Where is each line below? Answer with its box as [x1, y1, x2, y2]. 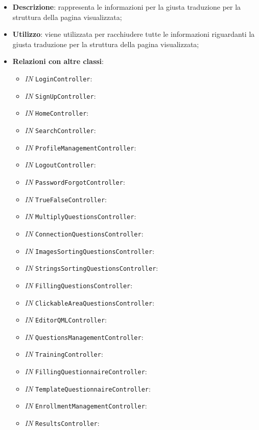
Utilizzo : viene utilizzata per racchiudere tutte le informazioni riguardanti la [12, 29, 255, 39]
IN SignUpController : [25, 90, 96, 101]
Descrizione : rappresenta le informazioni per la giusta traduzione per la [12, 2, 241, 12]
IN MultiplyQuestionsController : [25, 211, 136, 222]
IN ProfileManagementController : [25, 142, 136, 153]
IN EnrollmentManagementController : [25, 400, 147, 411]
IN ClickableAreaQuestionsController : [25, 297, 155, 308]
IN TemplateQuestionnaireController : [25, 383, 151, 394]
